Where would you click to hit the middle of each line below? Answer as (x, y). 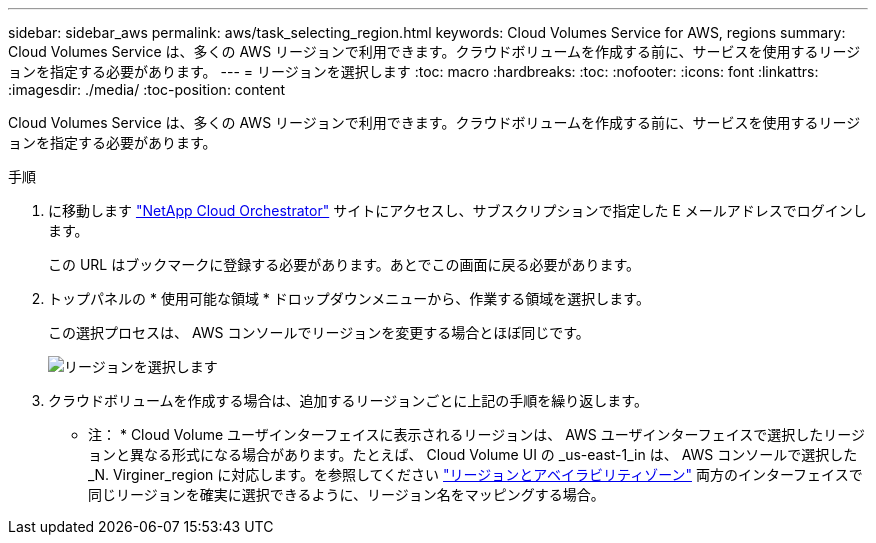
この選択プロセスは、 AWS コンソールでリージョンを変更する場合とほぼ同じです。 (319, 332)
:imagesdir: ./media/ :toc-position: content (146, 89)
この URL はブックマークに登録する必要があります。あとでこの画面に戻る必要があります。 (344, 264)
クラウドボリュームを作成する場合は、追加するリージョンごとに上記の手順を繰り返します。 (348, 400)
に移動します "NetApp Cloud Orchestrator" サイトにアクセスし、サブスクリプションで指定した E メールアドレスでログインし (457, 210)
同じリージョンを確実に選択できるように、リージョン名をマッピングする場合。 (346, 494)
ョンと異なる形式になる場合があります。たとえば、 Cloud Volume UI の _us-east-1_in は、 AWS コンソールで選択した (473, 454)
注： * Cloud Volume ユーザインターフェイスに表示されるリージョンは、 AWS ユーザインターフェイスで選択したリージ (476, 434)
